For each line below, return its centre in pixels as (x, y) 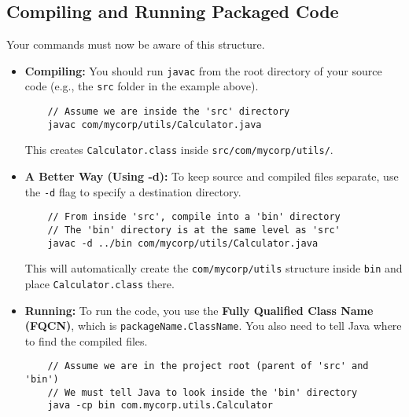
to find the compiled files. (86, 340)
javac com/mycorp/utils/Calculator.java (155, 124)
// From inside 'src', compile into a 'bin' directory (194, 217)
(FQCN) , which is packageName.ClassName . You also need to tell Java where (213, 326)
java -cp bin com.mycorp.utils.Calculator (160, 406)
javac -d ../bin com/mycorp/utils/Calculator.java (183, 243)
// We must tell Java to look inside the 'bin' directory (203, 392)
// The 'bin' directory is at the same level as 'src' (194, 230)
